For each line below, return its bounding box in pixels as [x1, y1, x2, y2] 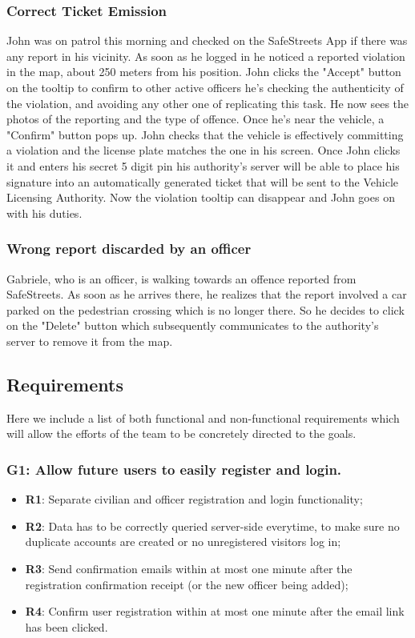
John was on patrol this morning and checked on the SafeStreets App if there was [6, 32, 408, 49]
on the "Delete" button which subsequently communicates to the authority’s [6, 317, 379, 334]
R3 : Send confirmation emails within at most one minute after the [25, 560, 353, 576]
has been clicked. [25, 618, 108, 635]
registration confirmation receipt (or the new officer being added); [25, 576, 349, 592]
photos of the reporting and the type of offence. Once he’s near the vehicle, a [6, 110, 385, 127]
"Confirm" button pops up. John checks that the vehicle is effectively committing [6, 126, 404, 142]
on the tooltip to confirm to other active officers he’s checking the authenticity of [6, 79, 404, 95]
